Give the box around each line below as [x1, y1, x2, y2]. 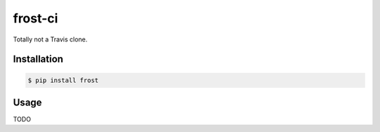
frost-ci [13, 11, 58, 26]
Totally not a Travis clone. [13, 35, 88, 44]
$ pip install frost [27, 76, 99, 84]
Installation [13, 53, 63, 65]
